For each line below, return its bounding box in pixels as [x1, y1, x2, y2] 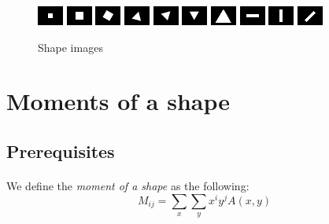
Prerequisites [6, 138, 115, 163]
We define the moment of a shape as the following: [6, 177, 250, 193]
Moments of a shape [6, 85, 231, 117]
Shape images [38, 39, 103, 55]
